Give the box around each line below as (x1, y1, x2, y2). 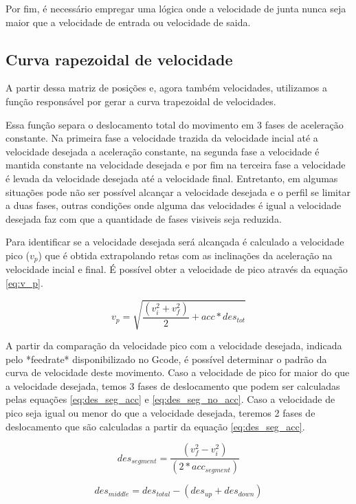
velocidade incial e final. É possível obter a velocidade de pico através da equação (5, 262, 348, 276)
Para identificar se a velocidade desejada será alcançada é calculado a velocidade (5, 234, 344, 249)
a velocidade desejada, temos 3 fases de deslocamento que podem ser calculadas (5, 378, 340, 393)
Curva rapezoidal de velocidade (5, 48, 233, 69)
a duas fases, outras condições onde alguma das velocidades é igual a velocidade (5, 198, 342, 212)
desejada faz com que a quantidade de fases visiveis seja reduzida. (5, 211, 282, 226)
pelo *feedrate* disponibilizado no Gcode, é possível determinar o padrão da (5, 351, 327, 366)
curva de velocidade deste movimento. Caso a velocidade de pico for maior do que (5, 365, 350, 380)
